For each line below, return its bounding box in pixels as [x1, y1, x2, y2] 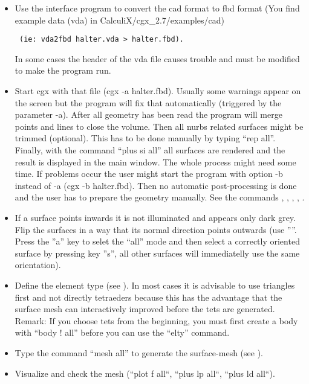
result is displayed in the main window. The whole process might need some [15, 155, 296, 168]
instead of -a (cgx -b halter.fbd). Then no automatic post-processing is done [15, 179, 297, 191]
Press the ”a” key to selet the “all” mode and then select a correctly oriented [15, 235, 300, 248]
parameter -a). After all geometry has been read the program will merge [15, 108, 282, 121]
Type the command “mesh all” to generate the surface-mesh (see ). [15, 346, 263, 359]
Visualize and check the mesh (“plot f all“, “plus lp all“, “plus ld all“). [15, 366, 275, 379]
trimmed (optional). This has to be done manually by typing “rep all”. [15, 132, 276, 144]
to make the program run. [15, 64, 111, 77]
